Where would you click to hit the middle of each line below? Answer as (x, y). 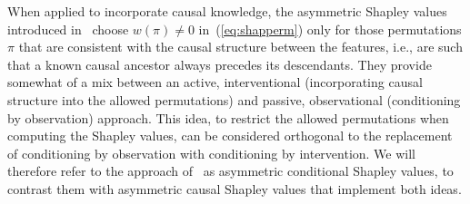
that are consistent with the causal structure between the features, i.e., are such (240, 47)
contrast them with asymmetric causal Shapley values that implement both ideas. (235, 188)
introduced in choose (68, 29)
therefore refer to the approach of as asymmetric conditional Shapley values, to (230, 171)
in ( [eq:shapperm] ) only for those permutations (330, 29)
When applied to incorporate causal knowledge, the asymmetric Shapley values (227, 11)
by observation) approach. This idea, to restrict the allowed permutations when (228, 117)
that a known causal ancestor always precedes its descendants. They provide (220, 64)
